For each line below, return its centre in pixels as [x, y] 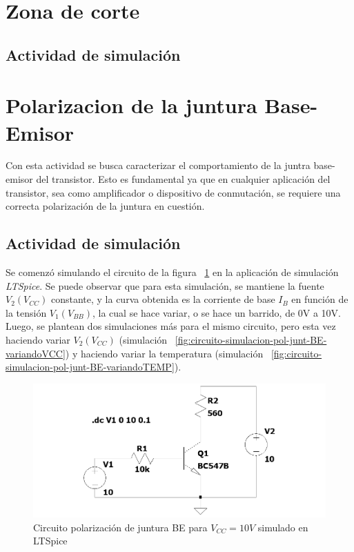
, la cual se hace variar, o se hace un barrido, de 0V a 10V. [217, 312]
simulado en [283, 527]
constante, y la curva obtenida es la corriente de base [163, 299]
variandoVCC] [36, 353]
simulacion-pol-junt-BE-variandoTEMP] [90, 367]
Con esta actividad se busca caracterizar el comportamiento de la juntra [158, 165]
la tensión [26, 312]
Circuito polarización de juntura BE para [120, 527]
